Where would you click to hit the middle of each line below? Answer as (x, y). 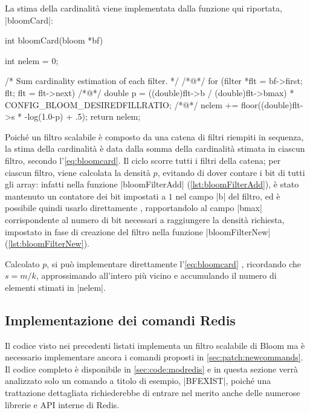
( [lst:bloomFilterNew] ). (47, 243)
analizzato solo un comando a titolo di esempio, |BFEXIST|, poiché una (138, 381)
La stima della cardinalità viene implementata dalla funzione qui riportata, (144, 8)
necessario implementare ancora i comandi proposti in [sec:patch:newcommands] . (154, 357)
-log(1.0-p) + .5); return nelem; (82, 116)
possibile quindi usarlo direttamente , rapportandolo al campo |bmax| (134, 208)
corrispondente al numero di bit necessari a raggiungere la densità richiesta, (145, 219)
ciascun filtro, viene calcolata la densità (78, 172)
